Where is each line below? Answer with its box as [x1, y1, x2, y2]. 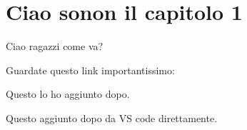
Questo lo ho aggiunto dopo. [6, 86, 130, 101]
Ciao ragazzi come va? [6, 39, 104, 54]
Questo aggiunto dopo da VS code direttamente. [6, 110, 218, 125]
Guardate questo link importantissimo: [6, 62, 175, 77]
